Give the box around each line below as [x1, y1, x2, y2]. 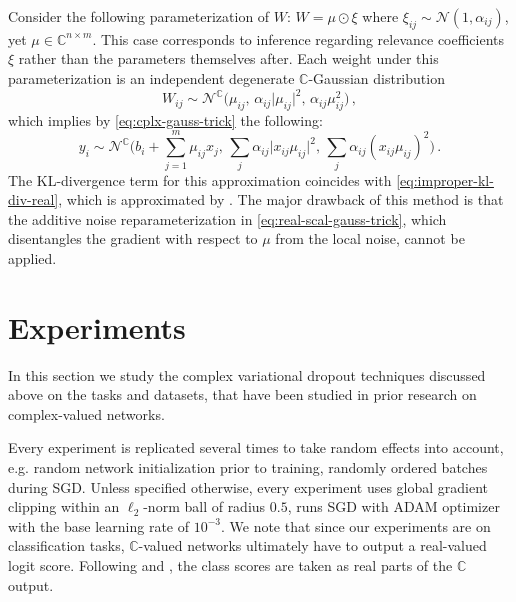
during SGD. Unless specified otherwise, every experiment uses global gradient [8, 476, 489, 497]
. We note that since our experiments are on [220, 515, 491, 536]
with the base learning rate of [8, 515, 189, 536]
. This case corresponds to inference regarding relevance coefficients [92, 28, 505, 49]
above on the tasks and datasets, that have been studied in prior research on [8, 384, 477, 405]
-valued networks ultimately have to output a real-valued [138, 535, 487, 556]
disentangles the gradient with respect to [8, 228, 258, 249]
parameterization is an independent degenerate [8, 67, 295, 88]
